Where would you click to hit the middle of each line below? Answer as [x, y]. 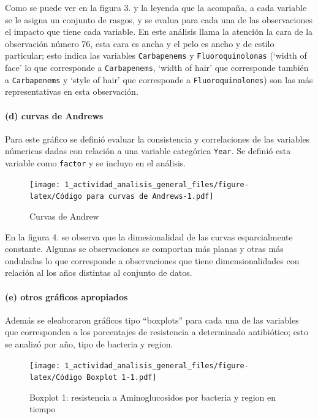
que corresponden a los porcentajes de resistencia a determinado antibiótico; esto [157, 332]
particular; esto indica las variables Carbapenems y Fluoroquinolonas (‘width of [156, 55]
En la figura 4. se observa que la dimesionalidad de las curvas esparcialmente [149, 236]
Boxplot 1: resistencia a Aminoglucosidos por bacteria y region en [153, 397]
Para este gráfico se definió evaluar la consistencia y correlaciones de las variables [157, 139]
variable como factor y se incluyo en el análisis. [96, 162]
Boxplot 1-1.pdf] [122, 378]
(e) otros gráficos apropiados [66, 296]
